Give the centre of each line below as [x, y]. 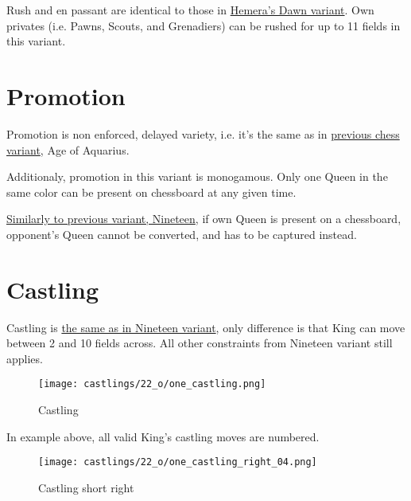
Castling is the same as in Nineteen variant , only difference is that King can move [206, 327]
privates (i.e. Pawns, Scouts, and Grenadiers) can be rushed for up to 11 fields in [204, 25]
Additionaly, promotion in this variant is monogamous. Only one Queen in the [197, 176]
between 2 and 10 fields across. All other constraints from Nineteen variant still [200, 343]
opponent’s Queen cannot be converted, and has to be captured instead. [182, 234]
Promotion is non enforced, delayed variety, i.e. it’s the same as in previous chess [203, 133]
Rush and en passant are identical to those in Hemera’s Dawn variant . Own [190, 10]
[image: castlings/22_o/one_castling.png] [152, 384]
